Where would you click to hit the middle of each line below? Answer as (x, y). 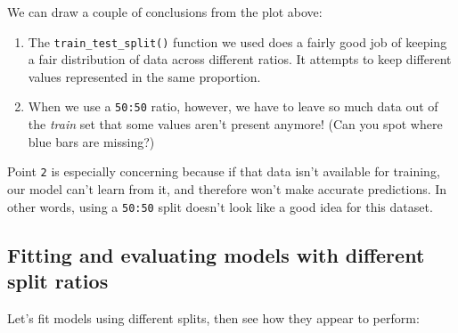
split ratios (58, 280)
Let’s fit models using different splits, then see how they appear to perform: (213, 317)
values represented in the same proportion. (144, 76)
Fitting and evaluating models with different (216, 254)
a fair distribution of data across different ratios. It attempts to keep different (240, 59)
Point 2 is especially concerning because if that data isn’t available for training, (224, 171)
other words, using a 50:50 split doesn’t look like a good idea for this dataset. (220, 206)
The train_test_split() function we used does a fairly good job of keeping (237, 41)
